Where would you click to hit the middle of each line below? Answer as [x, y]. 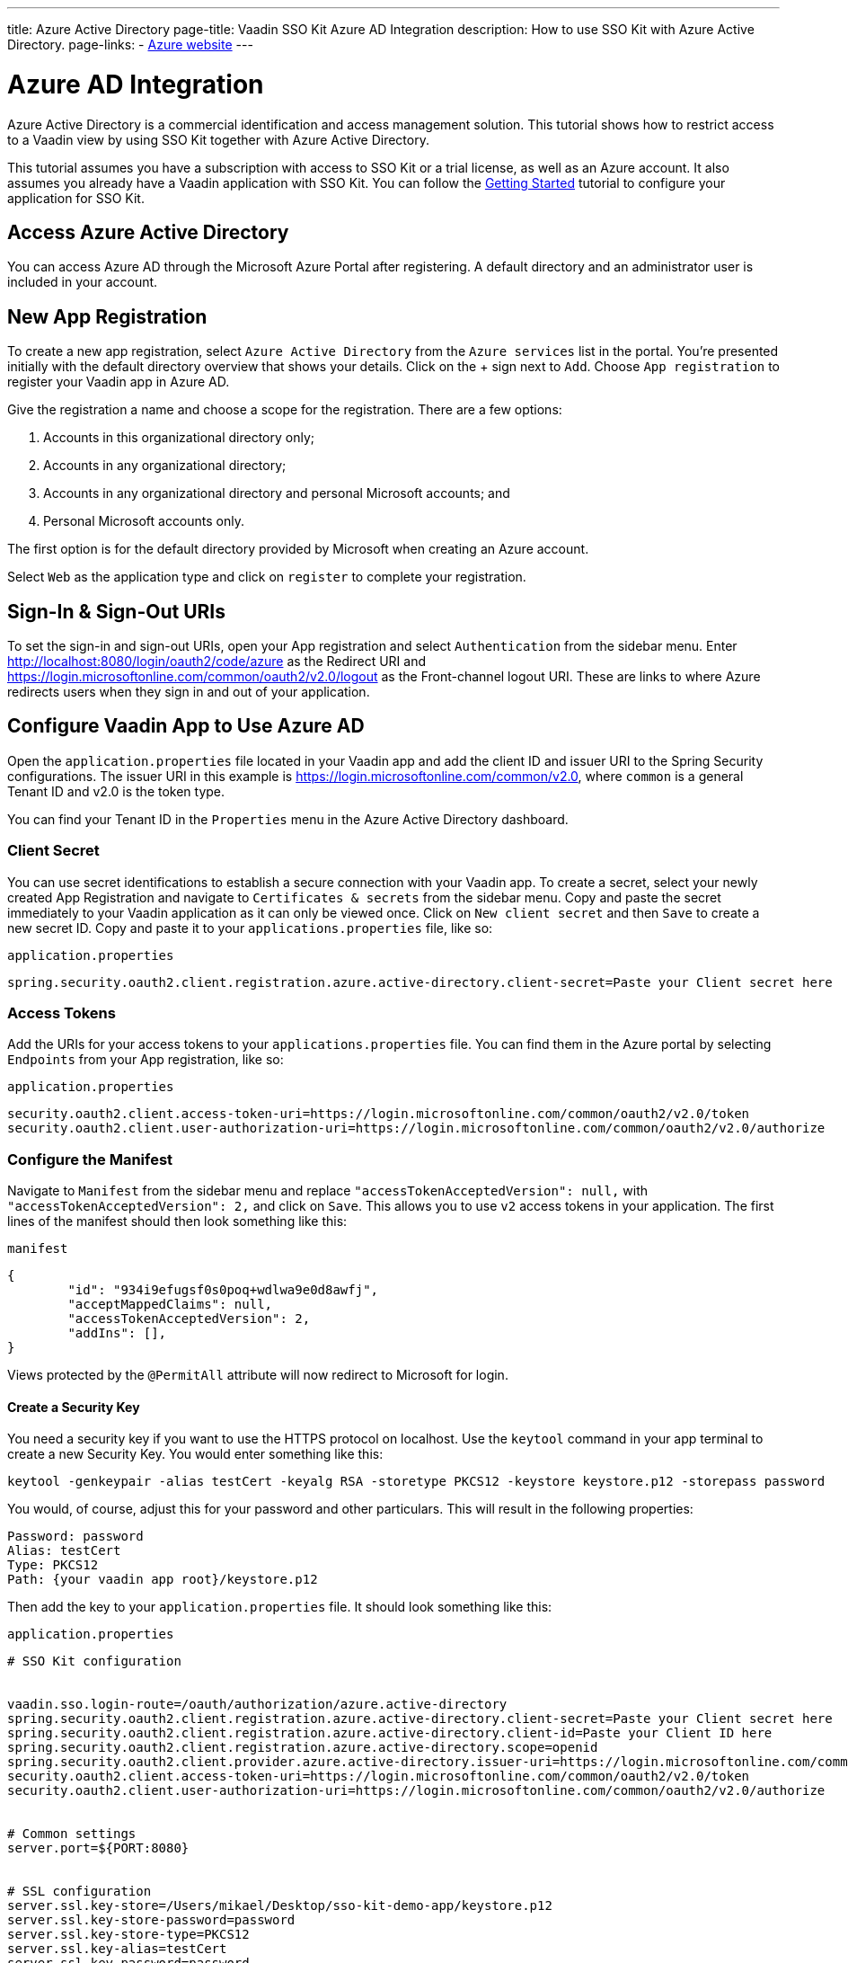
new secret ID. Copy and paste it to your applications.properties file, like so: [250, 928]
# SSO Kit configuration [94, 1661]
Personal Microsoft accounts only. [144, 521]
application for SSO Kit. [76, 198]
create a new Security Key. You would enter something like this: [195, 1454]
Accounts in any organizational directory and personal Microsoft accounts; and [277, 493]
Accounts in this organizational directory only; [179, 438]
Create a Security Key [74, 1407]
